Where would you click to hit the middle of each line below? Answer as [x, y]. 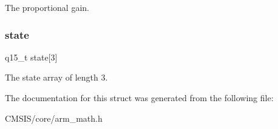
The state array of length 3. [56, 77]
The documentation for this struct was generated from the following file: [139, 98]
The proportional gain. [47, 7]
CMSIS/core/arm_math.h [54, 118]
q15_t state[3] [31, 57]
